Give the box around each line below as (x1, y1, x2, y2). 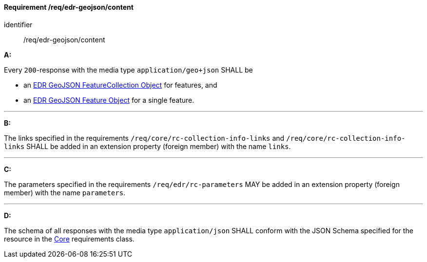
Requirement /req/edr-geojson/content (4, 3, 134, 11)
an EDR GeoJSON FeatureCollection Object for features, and (23, 80, 217, 89)
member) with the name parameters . (4, 188, 126, 197)
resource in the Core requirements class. (4, 234, 135, 243)
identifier (4, 20, 33, 29)
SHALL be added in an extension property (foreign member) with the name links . (26, 142, 291, 150)
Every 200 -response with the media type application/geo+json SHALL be (4, 65, 253, 74)
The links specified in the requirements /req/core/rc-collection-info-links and (4, 133, 285, 142)
